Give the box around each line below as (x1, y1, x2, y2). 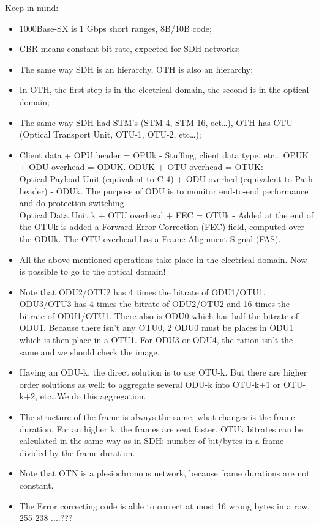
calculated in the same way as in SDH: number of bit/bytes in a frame (19, 434, 284, 447)
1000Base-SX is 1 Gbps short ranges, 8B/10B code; (19, 21, 212, 34)
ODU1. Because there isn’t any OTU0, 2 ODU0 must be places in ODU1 (19, 321, 294, 334)
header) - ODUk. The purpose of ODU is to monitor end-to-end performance (19, 184, 309, 197)
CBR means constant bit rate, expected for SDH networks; (19, 42, 241, 55)
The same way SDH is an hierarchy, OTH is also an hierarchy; (19, 62, 253, 75)
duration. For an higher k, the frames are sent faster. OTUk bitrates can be (19, 422, 303, 435)
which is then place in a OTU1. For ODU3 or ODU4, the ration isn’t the (19, 333, 293, 346)
